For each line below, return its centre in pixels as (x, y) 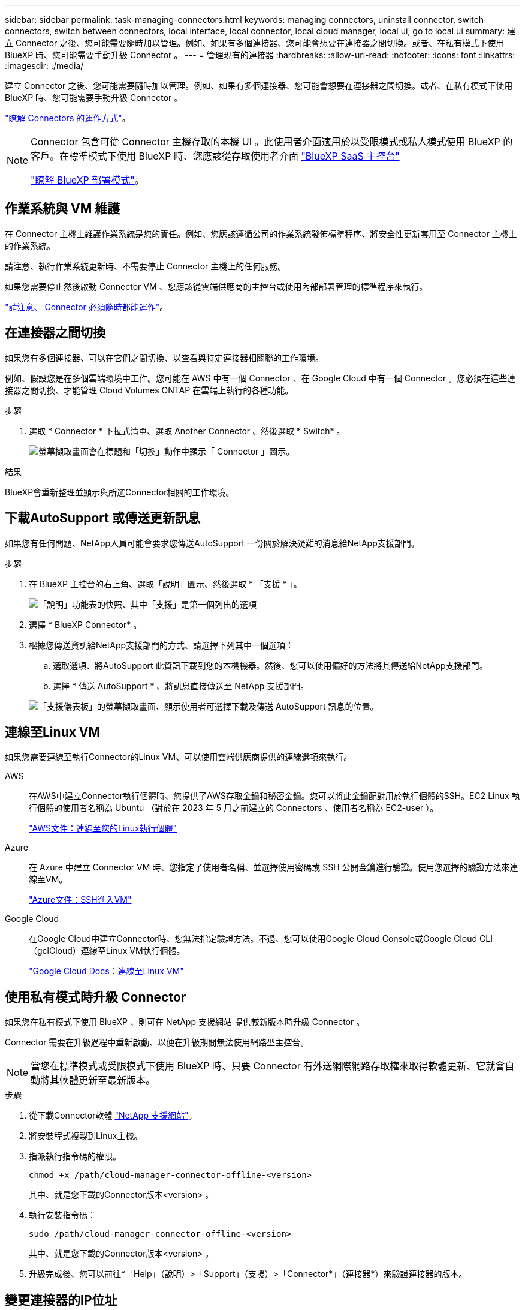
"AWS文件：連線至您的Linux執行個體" (103, 828)
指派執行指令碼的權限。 (75, 1156)
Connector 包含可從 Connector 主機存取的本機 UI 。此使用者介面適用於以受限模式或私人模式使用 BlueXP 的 (272, 142)
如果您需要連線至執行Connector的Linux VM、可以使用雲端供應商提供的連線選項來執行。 (179, 757)
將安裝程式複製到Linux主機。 (86, 1136)
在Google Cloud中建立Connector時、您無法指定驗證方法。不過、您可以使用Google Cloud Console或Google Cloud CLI (261, 939)
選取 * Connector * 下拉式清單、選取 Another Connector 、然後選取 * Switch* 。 (187, 431)
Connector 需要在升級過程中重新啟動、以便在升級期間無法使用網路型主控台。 (157, 1042)
